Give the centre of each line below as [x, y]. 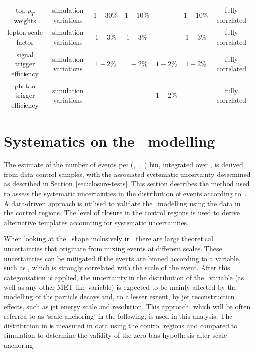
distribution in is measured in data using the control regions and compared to [121, 325]
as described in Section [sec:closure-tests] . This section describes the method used [127, 184]
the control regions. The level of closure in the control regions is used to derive [122, 213]
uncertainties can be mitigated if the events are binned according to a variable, [122, 258]
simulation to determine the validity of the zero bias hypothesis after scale [115, 335]
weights [25, 20]
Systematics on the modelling [110, 141]
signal [25, 54]
